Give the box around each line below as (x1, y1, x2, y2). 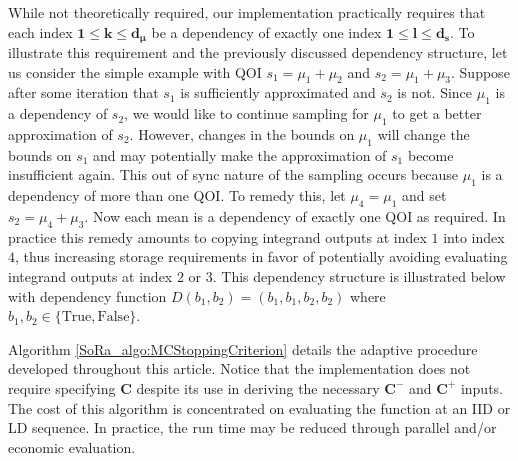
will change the (377, 124, 470, 145)
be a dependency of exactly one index (151, 21, 382, 42)
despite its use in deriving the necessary (136, 377, 380, 398)
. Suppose (451, 61, 510, 82)
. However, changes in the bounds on (129, 124, 355, 145)
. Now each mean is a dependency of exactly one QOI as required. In (84, 206, 506, 227)
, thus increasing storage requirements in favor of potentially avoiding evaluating (15, 246, 508, 267)
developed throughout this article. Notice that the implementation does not (8, 358, 471, 379)
